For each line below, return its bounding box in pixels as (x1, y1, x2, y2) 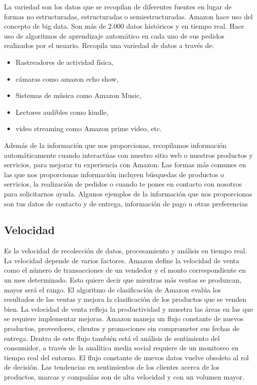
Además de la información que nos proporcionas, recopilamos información (4, 140, 227, 150)
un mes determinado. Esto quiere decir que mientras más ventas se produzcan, (4, 275, 242, 285)
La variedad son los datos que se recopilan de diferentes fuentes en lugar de (4, 1, 232, 11)
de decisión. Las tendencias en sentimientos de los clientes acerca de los (4, 362, 219, 372)
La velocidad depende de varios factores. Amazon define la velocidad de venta (4, 255, 240, 265)
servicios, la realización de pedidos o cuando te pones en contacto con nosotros (4, 179, 242, 189)
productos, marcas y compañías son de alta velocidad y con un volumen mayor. (4, 372, 245, 382)
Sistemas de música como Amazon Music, (15, 90, 141, 100)
